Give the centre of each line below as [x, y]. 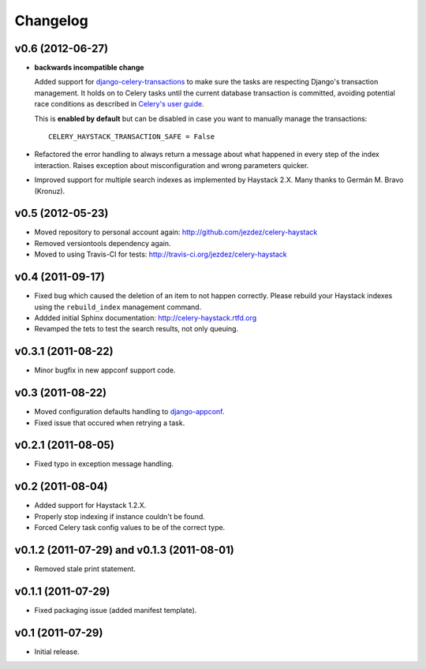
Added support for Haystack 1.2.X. [90, 506]
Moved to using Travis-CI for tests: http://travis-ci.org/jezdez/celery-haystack [161, 254]
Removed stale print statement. [85, 569]
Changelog [51, 21]
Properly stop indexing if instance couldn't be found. [120, 516]
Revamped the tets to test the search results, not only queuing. [136, 329]
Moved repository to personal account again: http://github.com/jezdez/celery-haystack [176, 232]
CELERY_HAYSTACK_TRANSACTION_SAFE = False [132, 137]
